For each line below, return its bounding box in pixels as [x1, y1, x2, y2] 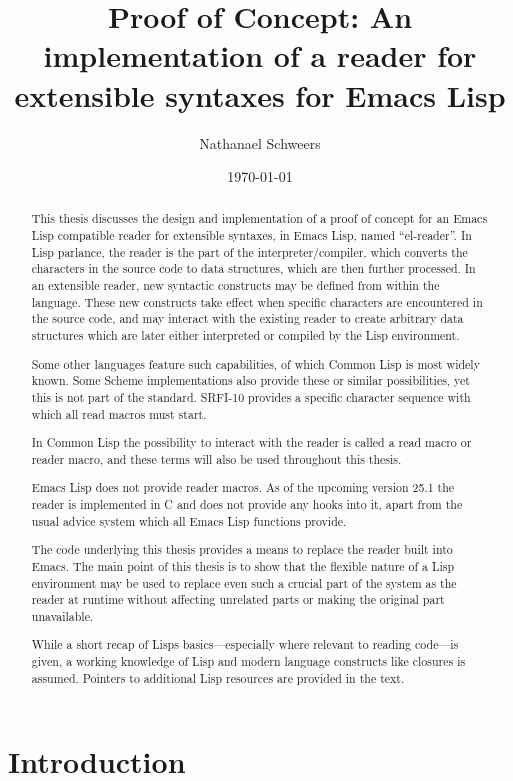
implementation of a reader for [43, 35, 477, 76]
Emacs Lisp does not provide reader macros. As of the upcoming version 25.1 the [31, 479, 455, 496]
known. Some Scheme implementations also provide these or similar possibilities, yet [31, 372, 470, 389]
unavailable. [31, 607, 94, 624]
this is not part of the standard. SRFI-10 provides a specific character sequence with [31, 388, 471, 405]
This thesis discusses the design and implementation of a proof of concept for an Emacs [31, 210, 488, 227]
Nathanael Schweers [199, 132, 321, 153]
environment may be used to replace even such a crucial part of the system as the [31, 574, 457, 591]
